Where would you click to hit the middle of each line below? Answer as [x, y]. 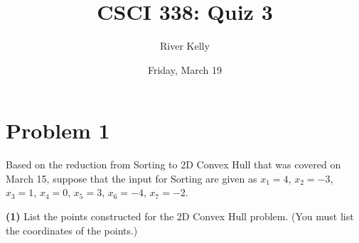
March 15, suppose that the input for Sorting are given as [132, 178]
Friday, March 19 [185, 69]
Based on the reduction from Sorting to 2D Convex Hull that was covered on [173, 164]
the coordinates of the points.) [72, 230]
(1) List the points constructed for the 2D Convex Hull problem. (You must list [180, 216]
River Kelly [185, 46]
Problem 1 [58, 130]
